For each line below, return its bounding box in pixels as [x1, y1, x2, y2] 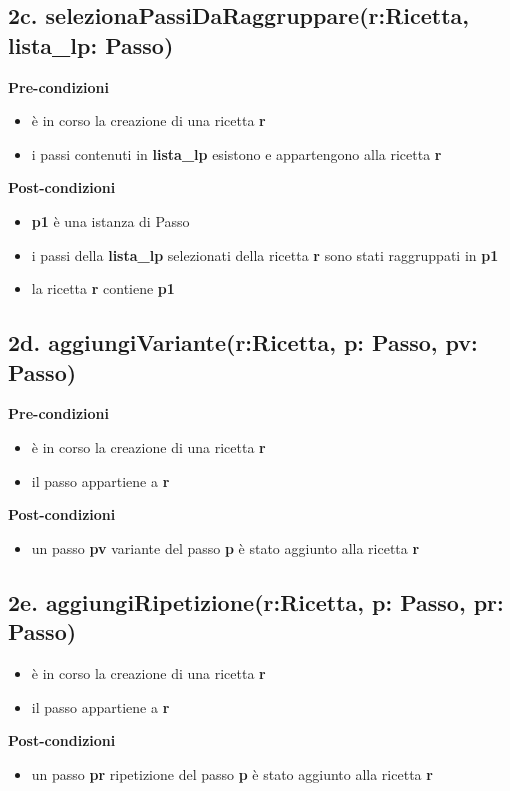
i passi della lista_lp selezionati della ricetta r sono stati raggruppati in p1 [31, 244, 499, 265]
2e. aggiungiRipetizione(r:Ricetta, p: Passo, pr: [8, 586, 504, 617]
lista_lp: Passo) [8, 29, 174, 60]
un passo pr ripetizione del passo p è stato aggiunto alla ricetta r [31, 763, 433, 784]
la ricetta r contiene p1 [31, 278, 175, 299]
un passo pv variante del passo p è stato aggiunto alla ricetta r [31, 537, 420, 558]
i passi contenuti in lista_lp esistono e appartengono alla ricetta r [31, 143, 442, 164]
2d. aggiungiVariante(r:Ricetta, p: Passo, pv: [8, 327, 478, 358]
